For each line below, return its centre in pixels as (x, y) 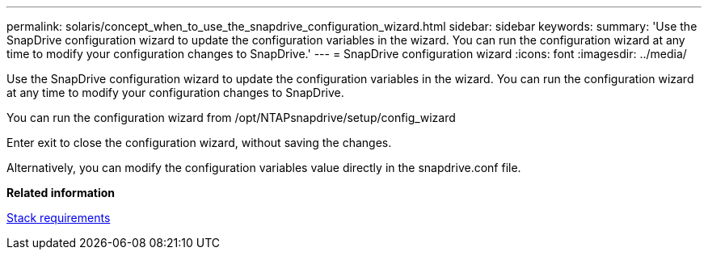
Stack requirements (59, 218)
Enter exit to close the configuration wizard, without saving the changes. (199, 143)
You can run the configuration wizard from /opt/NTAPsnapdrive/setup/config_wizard (231, 118)
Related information (61, 193)
